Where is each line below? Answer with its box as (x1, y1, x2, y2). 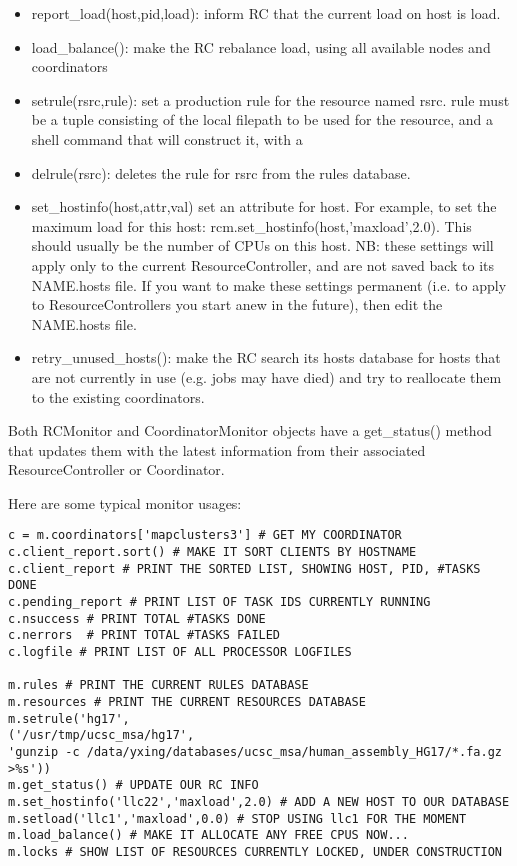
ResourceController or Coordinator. (8, 459, 225, 480)
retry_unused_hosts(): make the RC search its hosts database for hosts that (31, 347, 501, 368)
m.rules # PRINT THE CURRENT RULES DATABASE (8, 678, 309, 693)
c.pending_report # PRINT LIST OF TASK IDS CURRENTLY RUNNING (8, 595, 431, 610)
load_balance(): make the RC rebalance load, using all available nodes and (31, 36, 491, 57)
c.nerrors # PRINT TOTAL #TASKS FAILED (8, 628, 281, 643)
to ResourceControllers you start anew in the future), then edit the (31, 294, 443, 315)
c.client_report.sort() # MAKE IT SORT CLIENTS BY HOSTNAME (8, 545, 417, 560)
